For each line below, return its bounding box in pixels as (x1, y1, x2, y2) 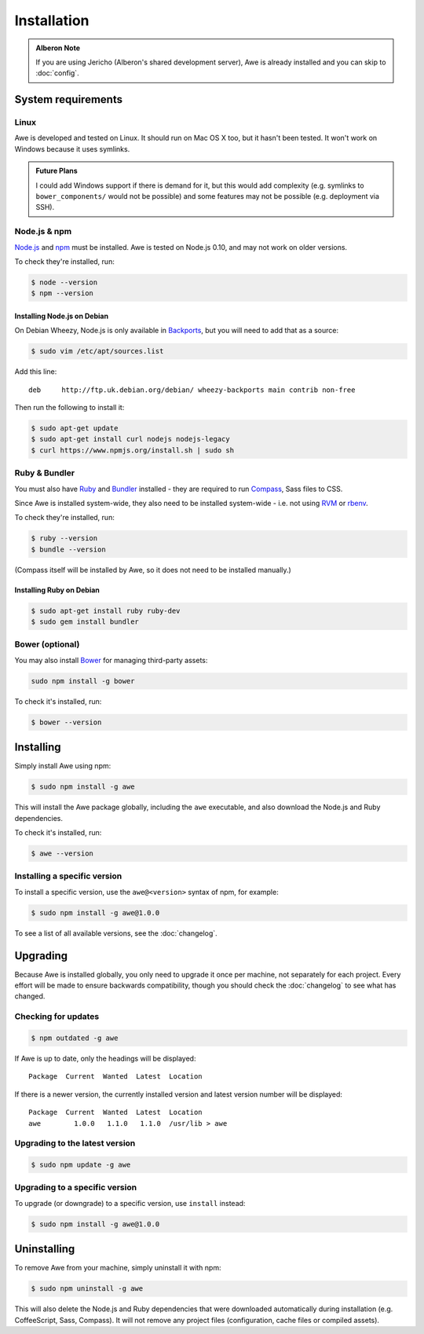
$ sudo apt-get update (31, 424, 119, 433)
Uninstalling (14, 1242, 75, 1256)
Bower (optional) (14, 639, 80, 650)
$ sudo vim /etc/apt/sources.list (31, 346, 164, 356)
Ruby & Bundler (14, 467, 75, 478)
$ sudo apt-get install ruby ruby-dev (31, 606, 181, 615)
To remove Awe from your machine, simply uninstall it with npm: (14, 1263, 221, 1273)
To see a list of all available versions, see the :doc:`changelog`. (14, 928, 217, 938)
